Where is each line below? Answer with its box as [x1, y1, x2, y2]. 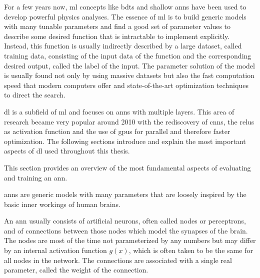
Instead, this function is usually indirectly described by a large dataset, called [4, 40, 242, 51]
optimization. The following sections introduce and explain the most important [4, 135, 246, 146]
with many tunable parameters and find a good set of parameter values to [4, 21, 231, 31]
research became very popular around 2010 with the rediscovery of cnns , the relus [4, 116, 254, 126]
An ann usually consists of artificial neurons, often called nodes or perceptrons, [4, 215, 246, 226]
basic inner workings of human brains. [4, 198, 120, 209]
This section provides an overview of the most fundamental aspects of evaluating [4, 162, 251, 172]
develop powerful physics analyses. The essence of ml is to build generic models [4, 11, 246, 21]
